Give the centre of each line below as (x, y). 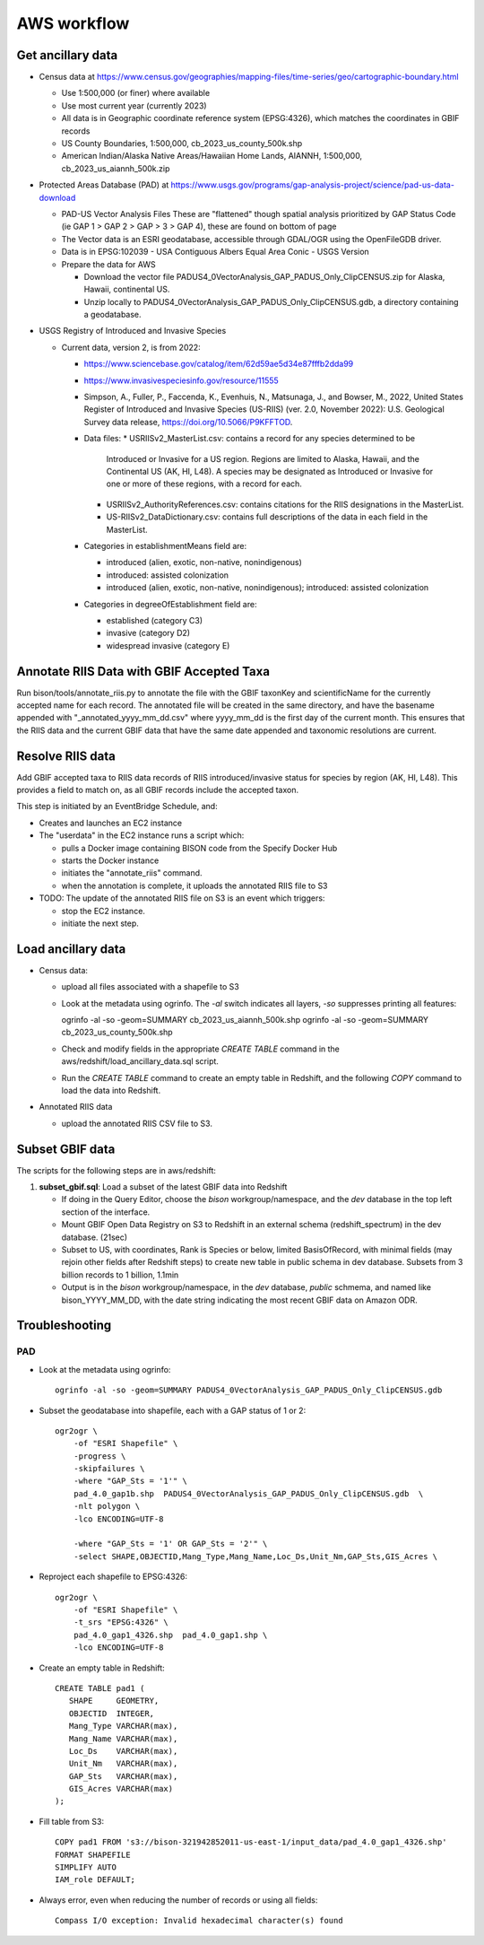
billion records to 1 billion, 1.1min (120, 1275)
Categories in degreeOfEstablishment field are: (170, 604)
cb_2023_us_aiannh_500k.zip (116, 168)
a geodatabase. (113, 315)
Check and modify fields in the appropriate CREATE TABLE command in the (201, 1049)
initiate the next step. (100, 923)
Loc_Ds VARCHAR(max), (123, 1751)
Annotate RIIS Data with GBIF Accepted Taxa (143, 672)
